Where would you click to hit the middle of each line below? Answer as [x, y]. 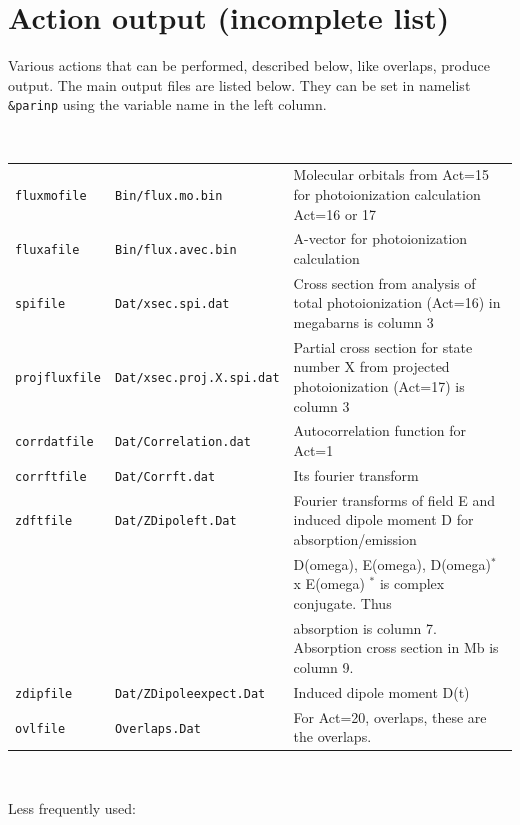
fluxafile [47, 250]
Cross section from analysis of [384, 282]
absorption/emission [355, 538]
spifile [40, 304]
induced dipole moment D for [383, 519]
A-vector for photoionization [380, 238]
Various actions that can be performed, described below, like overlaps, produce [249, 65]
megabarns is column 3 [363, 321]
